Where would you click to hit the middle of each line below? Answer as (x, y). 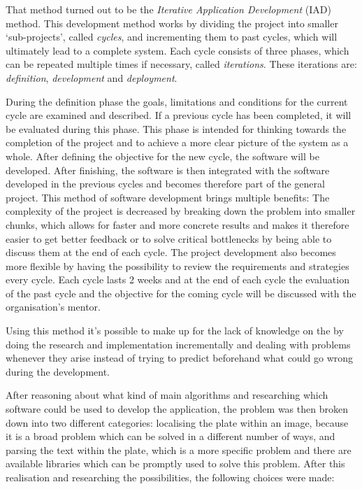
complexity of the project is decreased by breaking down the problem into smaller (181, 211)
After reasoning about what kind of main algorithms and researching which (167, 395)
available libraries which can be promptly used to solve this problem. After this (175, 463)
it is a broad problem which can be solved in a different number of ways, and (171, 436)
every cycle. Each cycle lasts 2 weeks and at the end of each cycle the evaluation (178, 279)
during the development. (58, 371)
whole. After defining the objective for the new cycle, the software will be (162, 156)
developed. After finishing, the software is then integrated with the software (168, 170)
